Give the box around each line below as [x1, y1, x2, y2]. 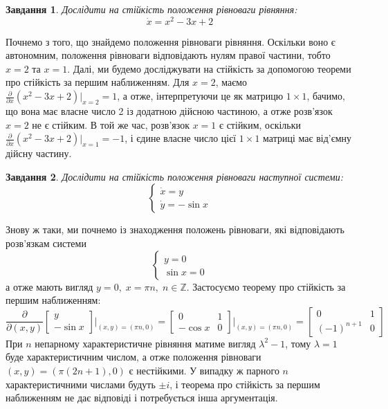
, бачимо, [306, 89, 345, 103]
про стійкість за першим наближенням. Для [6, 75, 190, 89]
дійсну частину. [6, 146, 72, 161]
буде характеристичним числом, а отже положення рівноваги [6, 349, 261, 364]
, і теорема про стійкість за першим [169, 376, 320, 391]
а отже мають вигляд [6, 279, 93, 293]
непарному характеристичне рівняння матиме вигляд [35, 336, 256, 350]
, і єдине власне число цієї [124, 131, 237, 145]
